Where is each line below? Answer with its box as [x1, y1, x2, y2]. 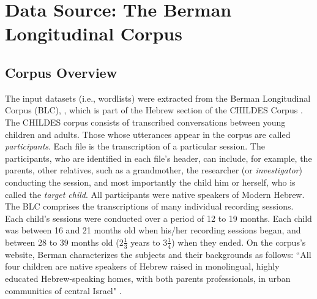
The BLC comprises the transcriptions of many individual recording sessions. [5, 200, 294, 213]
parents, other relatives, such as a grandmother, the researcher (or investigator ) [5, 164, 302, 176]
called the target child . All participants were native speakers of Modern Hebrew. [5, 187, 305, 200]
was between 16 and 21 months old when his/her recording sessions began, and [5, 224, 301, 237]
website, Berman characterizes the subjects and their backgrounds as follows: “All [5, 248, 311, 260]
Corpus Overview [5, 62, 117, 81]
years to [130, 235, 160, 248]
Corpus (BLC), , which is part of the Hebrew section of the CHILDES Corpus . [5, 104, 303, 116]
